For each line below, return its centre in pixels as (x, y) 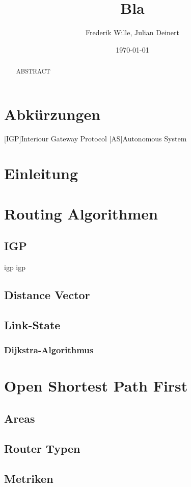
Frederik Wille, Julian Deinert (132, 32)
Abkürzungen (52, 114)
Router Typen (42, 448)
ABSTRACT (33, 71)
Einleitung (41, 173)
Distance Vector (47, 295)
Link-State (32, 325)
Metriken (29, 478)
